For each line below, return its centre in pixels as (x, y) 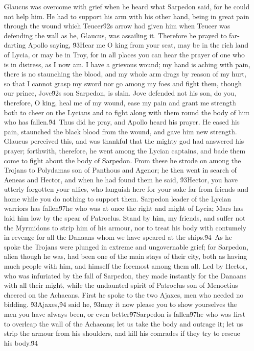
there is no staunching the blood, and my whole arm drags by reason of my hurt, (125, 74)
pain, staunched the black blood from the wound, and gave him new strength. (121, 131)
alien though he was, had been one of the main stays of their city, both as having (126, 256)
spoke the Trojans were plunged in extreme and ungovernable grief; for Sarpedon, (126, 246)
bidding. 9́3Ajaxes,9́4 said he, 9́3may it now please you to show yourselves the (121, 304)
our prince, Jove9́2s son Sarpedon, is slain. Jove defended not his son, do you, (120, 93)
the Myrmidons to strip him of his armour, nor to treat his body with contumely (125, 227)
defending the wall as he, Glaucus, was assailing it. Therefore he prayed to (115, 35)
